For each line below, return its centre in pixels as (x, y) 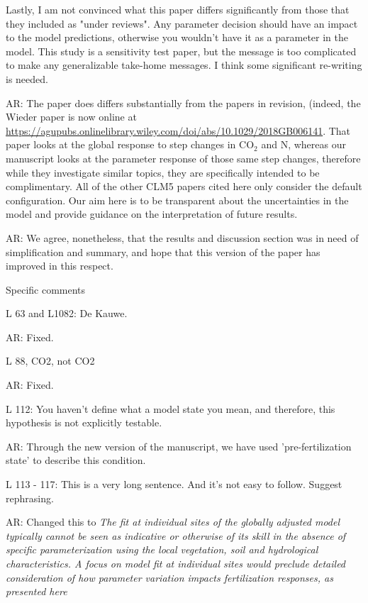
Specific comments (46, 289)
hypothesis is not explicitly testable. (84, 422)
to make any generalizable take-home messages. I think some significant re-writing (184, 65)
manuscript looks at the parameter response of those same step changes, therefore (183, 158)
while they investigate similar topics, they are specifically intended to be (163, 172)
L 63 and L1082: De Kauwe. (67, 313)
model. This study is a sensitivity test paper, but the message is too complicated (181, 51)
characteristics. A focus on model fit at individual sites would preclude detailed (176, 563)
